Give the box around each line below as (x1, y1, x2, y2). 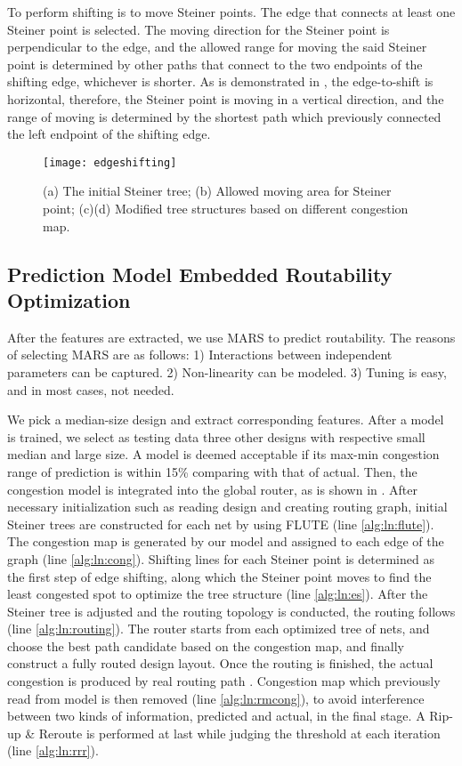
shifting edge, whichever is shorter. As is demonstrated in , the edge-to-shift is (7, 72, 434, 91)
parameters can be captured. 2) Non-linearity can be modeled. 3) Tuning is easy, (7, 362, 447, 381)
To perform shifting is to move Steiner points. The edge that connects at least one (7, 3, 456, 20)
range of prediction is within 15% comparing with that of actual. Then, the (7, 462, 417, 480)
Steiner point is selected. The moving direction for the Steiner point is (7, 20, 390, 38)
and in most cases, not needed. (7, 380, 174, 399)
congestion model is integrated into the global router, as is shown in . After (7, 480, 417, 498)
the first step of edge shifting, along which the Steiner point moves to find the (7, 567, 432, 585)
